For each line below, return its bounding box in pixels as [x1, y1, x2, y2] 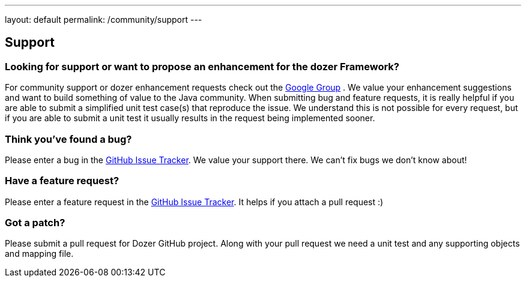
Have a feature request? [5, 175, 119, 187]
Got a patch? [5, 217, 65, 229]
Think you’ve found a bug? [5, 133, 132, 145]
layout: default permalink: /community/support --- [5, 14, 202, 25]
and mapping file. [5, 248, 74, 259]
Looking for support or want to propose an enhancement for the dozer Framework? [5, 60, 399, 73]
